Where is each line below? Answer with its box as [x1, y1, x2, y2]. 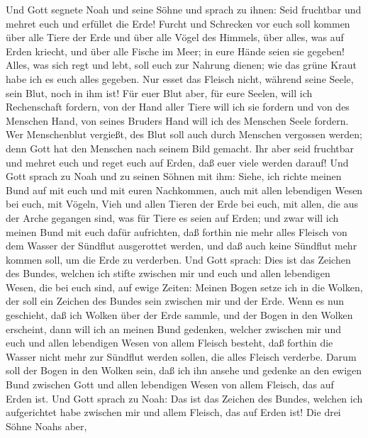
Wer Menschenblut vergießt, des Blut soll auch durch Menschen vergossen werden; [6, 127, 362, 142]
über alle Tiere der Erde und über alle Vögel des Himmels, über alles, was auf [6, 30, 344, 45]
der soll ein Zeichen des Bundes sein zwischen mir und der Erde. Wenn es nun [6, 293, 344, 308]
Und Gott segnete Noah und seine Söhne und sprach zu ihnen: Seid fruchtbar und [6, 2, 362, 16]
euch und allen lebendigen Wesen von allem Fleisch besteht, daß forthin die [6, 335, 333, 350]
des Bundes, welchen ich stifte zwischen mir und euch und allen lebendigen [6, 266, 330, 281]
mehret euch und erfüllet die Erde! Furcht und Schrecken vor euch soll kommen [6, 16, 350, 30]
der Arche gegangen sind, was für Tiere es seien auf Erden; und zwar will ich [6, 210, 339, 225]
